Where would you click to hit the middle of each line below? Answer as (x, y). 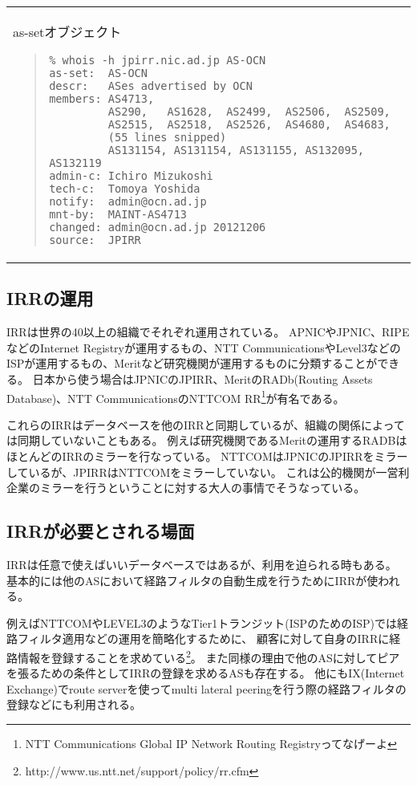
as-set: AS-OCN (98, 73)
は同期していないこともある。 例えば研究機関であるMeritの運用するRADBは (207, 440)
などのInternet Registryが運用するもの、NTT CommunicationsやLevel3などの (204, 347)
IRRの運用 (50, 298)
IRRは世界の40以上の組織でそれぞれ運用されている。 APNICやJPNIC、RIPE (208, 332)
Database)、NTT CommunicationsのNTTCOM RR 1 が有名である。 (176, 397)
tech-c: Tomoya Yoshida (125, 189)
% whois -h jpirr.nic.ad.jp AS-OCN (158, 60)
